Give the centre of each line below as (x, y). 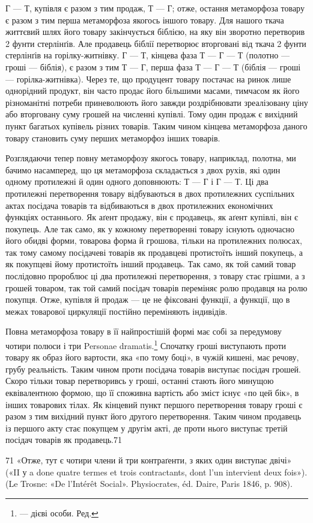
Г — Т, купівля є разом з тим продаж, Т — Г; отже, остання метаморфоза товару (155, 8)
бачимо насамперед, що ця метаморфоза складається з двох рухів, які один (143, 169)
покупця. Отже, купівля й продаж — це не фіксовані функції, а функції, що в (148, 299)
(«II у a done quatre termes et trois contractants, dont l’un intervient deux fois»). (156, 472)
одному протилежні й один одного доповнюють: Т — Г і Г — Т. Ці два (137, 181)
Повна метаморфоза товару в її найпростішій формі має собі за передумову (144, 331)
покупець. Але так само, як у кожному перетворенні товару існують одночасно (150, 228)
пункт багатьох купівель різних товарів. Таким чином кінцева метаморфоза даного (156, 125)
